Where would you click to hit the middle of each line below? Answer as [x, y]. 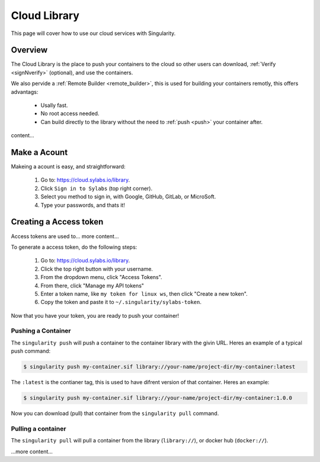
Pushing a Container [41, 331]
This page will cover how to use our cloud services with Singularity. [93, 33]
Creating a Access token [57, 222]
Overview [29, 50]
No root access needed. [70, 113]
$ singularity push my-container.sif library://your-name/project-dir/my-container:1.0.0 [158, 398]
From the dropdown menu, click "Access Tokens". [101, 277]
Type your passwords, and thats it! [83, 205]
